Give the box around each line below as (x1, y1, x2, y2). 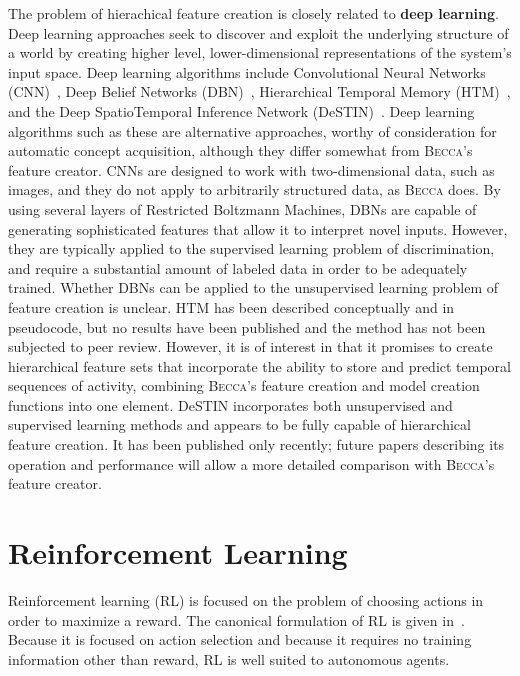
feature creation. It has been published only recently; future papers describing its (8, 434, 505, 455)
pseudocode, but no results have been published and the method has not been (8, 316, 486, 337)
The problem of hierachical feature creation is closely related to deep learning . (8, 3, 499, 23)
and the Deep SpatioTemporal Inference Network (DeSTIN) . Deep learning (8, 100, 475, 121)
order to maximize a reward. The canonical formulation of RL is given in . (8, 609, 465, 630)
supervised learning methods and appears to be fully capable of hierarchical (8, 414, 471, 435)
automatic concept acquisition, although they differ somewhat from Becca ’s (8, 140, 473, 161)
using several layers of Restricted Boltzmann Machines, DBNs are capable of (8, 198, 477, 219)
